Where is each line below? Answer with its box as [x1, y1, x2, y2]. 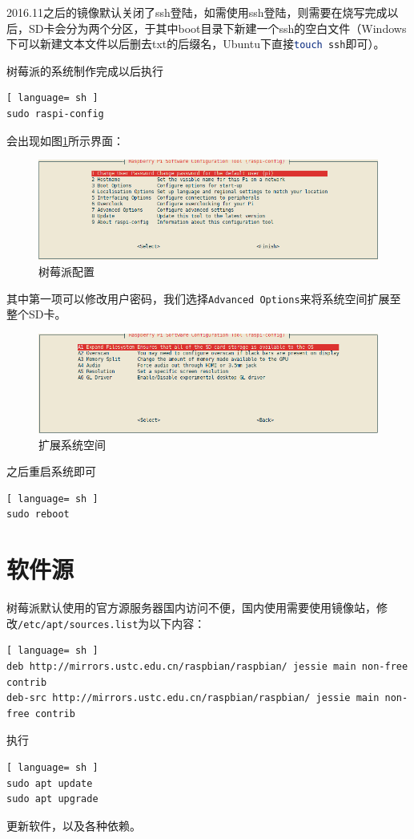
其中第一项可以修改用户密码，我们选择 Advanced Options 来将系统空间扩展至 [6, 290, 401, 306]
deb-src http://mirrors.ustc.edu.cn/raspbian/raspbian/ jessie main [6, 692, 380, 704]
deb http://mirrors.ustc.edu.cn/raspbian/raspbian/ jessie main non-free [6, 660, 408, 672]
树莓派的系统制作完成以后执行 [6, 62, 163, 79]
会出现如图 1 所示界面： [6, 132, 124, 148]
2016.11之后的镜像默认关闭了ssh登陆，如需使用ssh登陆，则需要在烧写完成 [6, 4, 388, 20]
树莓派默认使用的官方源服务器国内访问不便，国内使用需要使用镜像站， [6, 599, 376, 616]
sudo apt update [6, 777, 93, 789]
